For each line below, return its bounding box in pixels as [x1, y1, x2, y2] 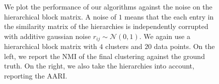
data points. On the [154, 41, 215, 51]
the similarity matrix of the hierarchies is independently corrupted [4, 21, 208, 31]
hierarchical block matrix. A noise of [4, 11, 117, 21]
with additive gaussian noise [4, 30, 91, 41]
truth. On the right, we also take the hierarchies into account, [4, 60, 194, 71]
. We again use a [139, 30, 190, 41]
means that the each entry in [124, 11, 214, 21]
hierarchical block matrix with [4, 41, 97, 51]
